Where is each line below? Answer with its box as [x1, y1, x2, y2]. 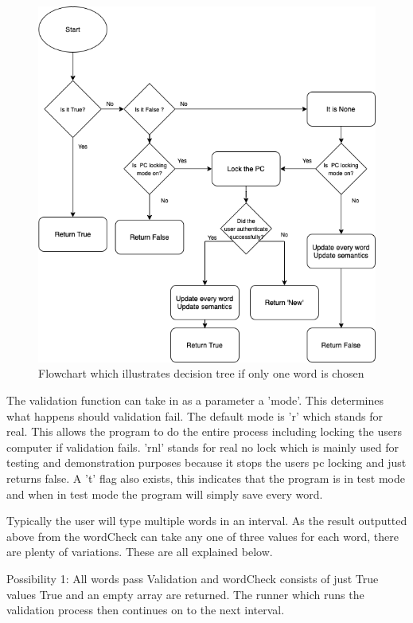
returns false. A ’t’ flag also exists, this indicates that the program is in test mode [6, 469, 405, 486]
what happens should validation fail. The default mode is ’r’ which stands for [6, 407, 384, 424]
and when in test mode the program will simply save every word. [6, 485, 323, 502]
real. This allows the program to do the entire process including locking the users [6, 423, 402, 440]
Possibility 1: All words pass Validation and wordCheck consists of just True [6, 570, 379, 586]
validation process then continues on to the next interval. [6, 601, 285, 618]
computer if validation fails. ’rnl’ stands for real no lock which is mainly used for [6, 438, 399, 455]
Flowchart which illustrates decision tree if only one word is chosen [38, 365, 364, 382]
